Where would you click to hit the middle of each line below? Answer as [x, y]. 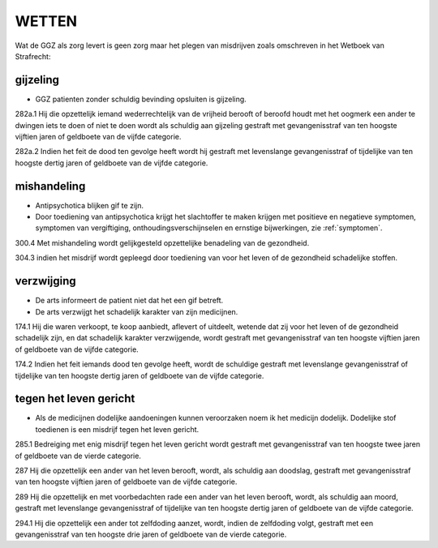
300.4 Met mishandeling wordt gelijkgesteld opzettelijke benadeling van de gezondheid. [162, 242]
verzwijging [45, 281]
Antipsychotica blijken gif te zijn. [89, 205]
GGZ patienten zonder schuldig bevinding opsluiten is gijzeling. [141, 99]
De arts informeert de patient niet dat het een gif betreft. [129, 301]
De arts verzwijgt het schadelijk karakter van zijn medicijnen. [137, 311]
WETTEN [46, 21]
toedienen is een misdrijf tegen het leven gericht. [117, 429]
